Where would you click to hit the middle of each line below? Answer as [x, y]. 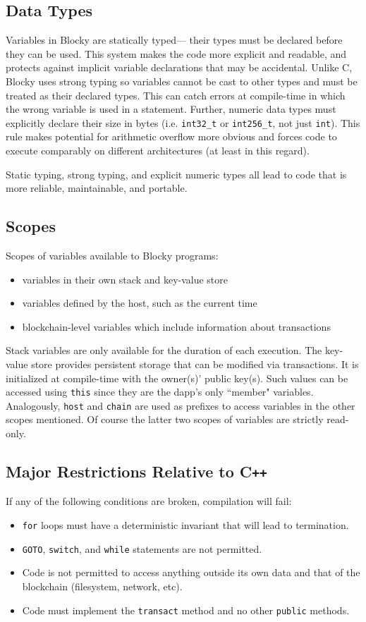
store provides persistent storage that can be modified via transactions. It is [195, 364]
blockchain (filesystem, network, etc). [102, 586]
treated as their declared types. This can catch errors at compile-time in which [176, 95]
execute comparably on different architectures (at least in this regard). [158, 151]
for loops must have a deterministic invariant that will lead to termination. [185, 525]
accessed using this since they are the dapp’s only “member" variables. [160, 392]
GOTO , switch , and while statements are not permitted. [142, 548]
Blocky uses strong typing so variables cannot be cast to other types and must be [182, 81]
